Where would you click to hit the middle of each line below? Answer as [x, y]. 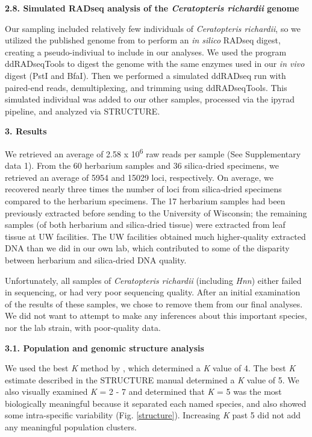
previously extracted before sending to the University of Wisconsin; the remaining [156, 212]
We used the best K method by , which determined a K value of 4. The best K [150, 368]
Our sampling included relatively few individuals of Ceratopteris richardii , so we [153, 28]
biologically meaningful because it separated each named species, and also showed [156, 403]
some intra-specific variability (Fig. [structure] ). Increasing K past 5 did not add [153, 415]
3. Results [26, 131]
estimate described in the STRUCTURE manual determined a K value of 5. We [152, 379]
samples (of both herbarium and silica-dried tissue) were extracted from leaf [145, 225]
